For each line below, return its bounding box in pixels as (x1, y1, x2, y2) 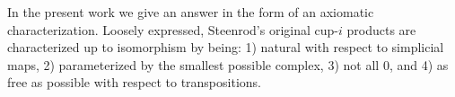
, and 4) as (389, 55, 449, 74)
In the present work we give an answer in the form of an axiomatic (7, 3, 374, 21)
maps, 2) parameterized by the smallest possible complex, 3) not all (7, 55, 380, 74)
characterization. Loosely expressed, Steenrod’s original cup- (7, 20, 338, 39)
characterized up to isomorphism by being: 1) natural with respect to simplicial (7, 38, 444, 57)
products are (346, 20, 416, 39)
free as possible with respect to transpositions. (7, 73, 261, 92)
